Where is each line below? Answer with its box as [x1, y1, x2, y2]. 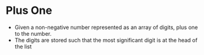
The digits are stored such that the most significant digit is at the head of [14, 36, 198, 44]
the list [14, 43, 32, 50]
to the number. [14, 30, 52, 37]
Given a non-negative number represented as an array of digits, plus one [14, 24, 198, 31]
